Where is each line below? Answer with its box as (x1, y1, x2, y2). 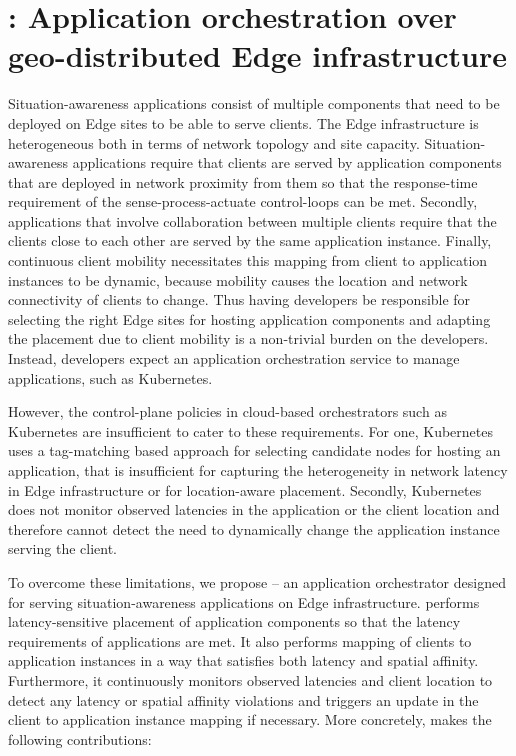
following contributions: (8, 728, 152, 749)
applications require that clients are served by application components (72, 152, 502, 173)
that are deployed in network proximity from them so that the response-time (8, 171, 478, 192)
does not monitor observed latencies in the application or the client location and (8, 499, 500, 520)
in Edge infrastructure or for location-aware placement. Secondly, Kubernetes (8, 479, 482, 500)
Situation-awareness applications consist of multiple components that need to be (8, 93, 500, 114)
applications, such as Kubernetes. (8, 367, 213, 388)
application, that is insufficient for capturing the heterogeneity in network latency (8, 460, 508, 480)
